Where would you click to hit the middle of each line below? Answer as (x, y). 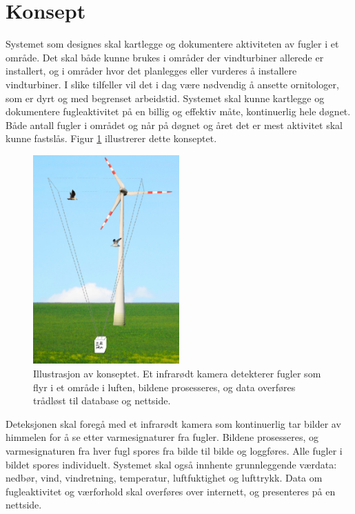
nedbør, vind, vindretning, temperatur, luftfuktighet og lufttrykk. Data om (164, 478)
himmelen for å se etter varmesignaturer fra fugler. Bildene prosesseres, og (162, 437)
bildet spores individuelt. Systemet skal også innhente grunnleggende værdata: (171, 464)
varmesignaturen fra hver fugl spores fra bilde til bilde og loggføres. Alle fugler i (174, 451)
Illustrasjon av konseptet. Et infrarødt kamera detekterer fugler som (177, 374)
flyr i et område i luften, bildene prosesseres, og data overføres (164, 387)
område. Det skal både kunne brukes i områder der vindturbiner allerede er (165, 57)
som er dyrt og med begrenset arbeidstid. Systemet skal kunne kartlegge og (165, 98)
